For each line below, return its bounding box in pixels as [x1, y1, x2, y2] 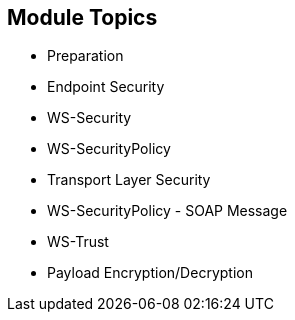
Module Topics [7, 5, 158, 30]
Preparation [47, 47, 124, 65]
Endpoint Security [47, 78, 165, 96]
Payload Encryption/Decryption [47, 264, 253, 282]
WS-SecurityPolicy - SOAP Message [47, 202, 288, 220]
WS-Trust [47, 233, 109, 251]
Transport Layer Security [47, 171, 211, 189]
